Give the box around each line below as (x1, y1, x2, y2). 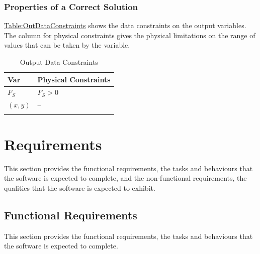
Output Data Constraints (20, 57, 98, 67)
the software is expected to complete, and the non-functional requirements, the (4, 173, 247, 183)
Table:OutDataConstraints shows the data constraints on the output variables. (4, 20, 246, 31)
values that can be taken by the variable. (4, 40, 130, 50)
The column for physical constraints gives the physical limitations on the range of (4, 30, 255, 40)
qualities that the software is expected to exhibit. (4, 182, 155, 193)
